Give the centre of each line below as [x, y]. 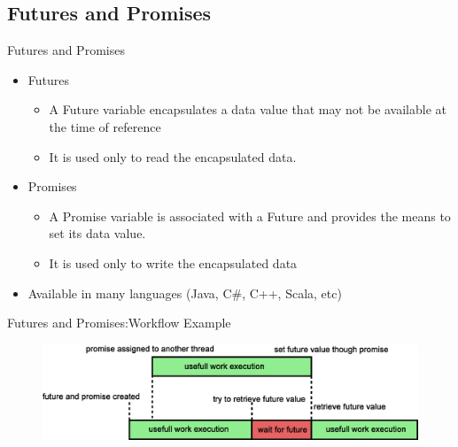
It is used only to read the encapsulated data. [173, 156]
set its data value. [97, 233]
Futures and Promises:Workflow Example [119, 323]
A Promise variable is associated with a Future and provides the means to [250, 216]
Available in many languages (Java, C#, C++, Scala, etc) [185, 293]
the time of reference [105, 126]
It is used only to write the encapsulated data [173, 262]
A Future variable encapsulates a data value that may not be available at [248, 109]
